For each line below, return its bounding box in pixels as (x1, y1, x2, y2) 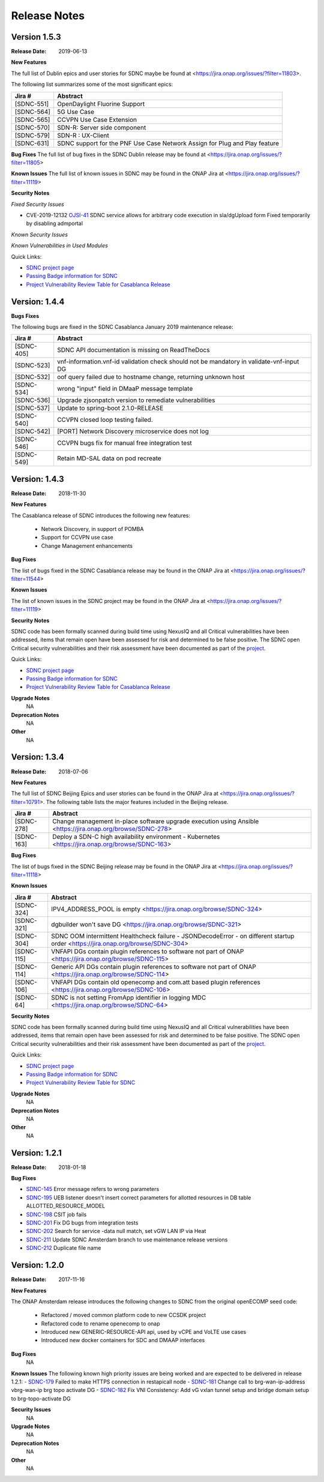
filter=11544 (11, 575, 41, 583)
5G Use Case (57, 107, 95, 116)
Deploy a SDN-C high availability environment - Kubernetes (52, 833, 220, 841)
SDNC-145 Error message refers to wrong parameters (26, 1186, 160, 1193)
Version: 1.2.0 (11, 1260, 64, 1270)
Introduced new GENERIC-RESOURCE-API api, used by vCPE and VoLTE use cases (41, 1328, 247, 1336)
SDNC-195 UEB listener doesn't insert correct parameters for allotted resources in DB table (26, 1194, 251, 1201)
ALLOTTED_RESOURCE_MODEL (26, 1202, 106, 1210)
